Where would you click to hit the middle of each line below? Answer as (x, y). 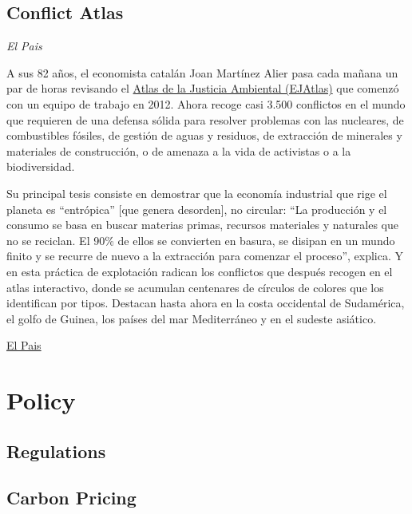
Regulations (56, 451)
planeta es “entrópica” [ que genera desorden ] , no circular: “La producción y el (197, 209)
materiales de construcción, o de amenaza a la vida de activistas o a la (179, 150)
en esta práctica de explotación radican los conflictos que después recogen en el (200, 271)
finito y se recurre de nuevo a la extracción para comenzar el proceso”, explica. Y (205, 256)
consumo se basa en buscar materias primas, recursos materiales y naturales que (202, 225)
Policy (41, 400)
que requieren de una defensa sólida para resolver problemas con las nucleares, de (205, 119)
